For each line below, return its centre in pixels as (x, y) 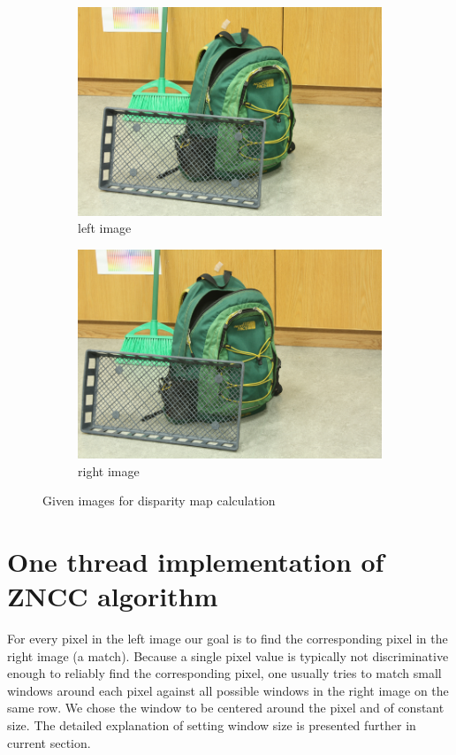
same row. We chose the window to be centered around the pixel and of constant (226, 708)
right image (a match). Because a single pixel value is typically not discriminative (228, 655)
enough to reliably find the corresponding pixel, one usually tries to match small (224, 673)
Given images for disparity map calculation (159, 501)
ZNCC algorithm (113, 596)
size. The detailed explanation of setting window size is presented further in (212, 725)
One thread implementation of (196, 561)
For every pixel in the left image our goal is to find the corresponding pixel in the (228, 639)
